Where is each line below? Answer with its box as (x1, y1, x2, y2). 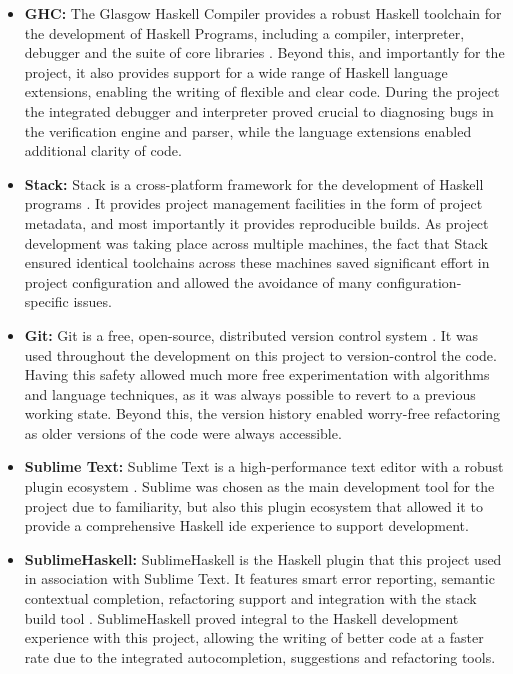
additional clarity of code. (24, 140, 182, 161)
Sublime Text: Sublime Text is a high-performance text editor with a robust (24, 456, 504, 477)
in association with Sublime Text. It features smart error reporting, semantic (24, 568, 495, 589)
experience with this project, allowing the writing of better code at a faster (24, 627, 484, 648)
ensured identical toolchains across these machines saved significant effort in (24, 252, 490, 273)
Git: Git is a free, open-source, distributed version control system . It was (24, 324, 479, 345)
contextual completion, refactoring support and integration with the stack (24, 588, 477, 609)
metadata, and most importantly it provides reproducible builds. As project (24, 212, 489, 233)
